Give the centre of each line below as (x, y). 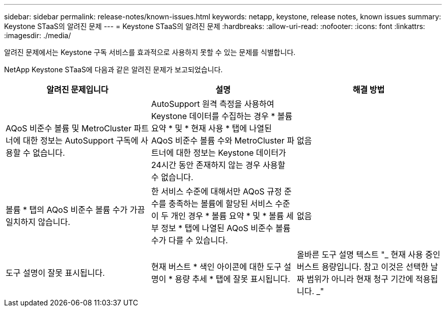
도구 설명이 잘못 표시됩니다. (55, 273)
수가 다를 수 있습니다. (189, 240)
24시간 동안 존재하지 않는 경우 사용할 (218, 165)
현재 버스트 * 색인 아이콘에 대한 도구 (216, 267)
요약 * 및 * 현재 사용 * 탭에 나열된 (211, 128)
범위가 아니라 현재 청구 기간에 (360, 279)
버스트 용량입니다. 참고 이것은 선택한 (363, 267)
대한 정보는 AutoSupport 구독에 (80, 140)
